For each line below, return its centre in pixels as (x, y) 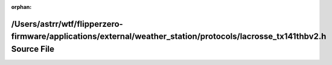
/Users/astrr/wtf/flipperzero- (67, 24)
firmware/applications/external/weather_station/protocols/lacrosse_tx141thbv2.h (169, 37)
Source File (33, 49)
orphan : (21, 7)
